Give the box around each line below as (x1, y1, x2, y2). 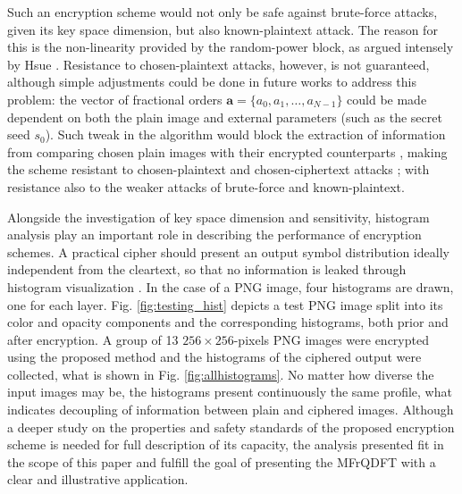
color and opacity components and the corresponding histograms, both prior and (7, 313, 449, 331)
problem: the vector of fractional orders (7, 89, 223, 108)
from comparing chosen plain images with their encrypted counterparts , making (7, 142, 448, 161)
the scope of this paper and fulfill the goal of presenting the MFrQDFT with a (7, 452, 436, 471)
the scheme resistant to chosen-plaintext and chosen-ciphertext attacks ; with (7, 160, 430, 179)
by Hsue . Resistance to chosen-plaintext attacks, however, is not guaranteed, (7, 54, 430, 73)
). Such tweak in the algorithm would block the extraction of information (45, 125, 446, 144)
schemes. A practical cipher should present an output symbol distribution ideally (7, 242, 449, 261)
